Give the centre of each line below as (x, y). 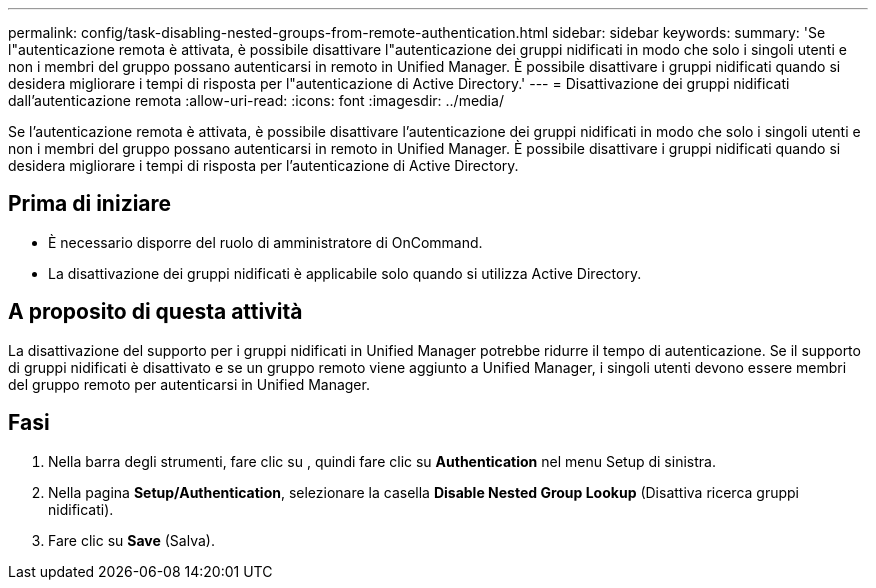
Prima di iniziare (90, 204)
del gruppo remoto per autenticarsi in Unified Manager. (189, 384)
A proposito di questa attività (155, 312)
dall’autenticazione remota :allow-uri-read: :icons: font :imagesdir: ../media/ (256, 100)
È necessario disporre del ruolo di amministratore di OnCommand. (265, 242)
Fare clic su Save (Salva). (131, 540)
